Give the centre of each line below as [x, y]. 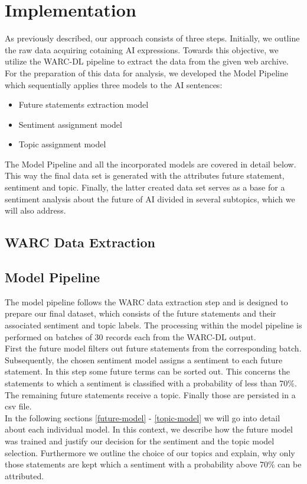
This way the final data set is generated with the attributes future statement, [145, 175]
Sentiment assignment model [70, 124]
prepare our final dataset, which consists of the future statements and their [141, 313]
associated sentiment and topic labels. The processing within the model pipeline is [153, 325]
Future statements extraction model [84, 104]
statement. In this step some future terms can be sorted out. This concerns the [147, 371]
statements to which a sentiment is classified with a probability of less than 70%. [151, 383]
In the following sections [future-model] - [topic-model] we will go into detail [143, 417]
